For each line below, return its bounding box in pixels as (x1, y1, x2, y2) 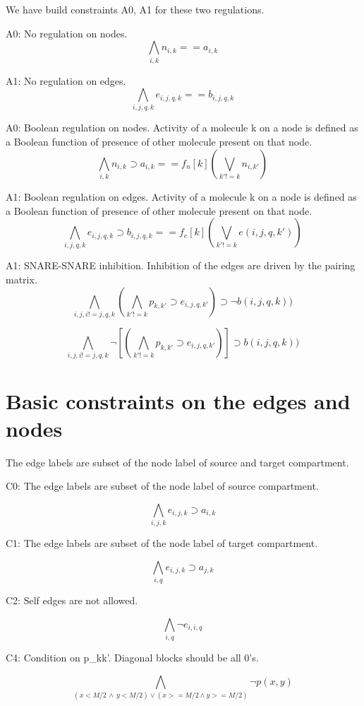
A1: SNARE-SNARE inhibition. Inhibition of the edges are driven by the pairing (6, 258, 356, 273)
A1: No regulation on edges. (6, 73, 126, 88)
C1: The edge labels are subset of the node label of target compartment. (6, 536, 318, 551)
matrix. (6, 272, 37, 287)
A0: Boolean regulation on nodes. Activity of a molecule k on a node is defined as (6, 120, 358, 135)
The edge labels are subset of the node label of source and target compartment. (6, 454, 349, 469)
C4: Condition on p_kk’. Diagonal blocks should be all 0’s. (6, 649, 259, 664)
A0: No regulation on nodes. (6, 25, 128, 40)
